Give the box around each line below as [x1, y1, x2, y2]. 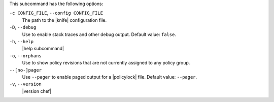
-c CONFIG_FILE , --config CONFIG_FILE [9, 10, 104, 16]
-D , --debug [9, 24, 37, 30]
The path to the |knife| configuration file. [22, 17, 107, 23]
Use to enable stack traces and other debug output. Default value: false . [22, 31, 176, 38]
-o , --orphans [9, 52, 42, 58]
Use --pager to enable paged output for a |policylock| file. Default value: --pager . [22, 74, 197, 80]
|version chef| [22, 88, 52, 94]
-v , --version [9, 81, 42, 87]
